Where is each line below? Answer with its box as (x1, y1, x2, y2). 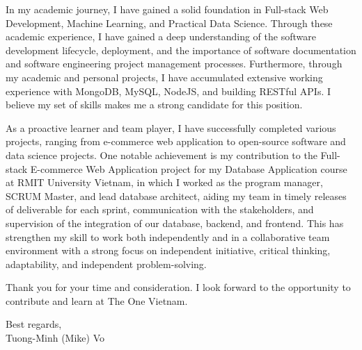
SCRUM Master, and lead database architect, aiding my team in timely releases (6, 188, 347, 203)
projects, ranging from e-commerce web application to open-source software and (6, 134, 346, 149)
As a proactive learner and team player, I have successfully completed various (6, 120, 336, 135)
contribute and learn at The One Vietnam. (6, 293, 188, 308)
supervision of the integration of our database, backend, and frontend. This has (6, 215, 344, 230)
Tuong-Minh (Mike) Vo (6, 331, 104, 345)
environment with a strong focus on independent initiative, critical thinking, (6, 243, 331, 258)
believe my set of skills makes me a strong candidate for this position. (6, 97, 303, 112)
